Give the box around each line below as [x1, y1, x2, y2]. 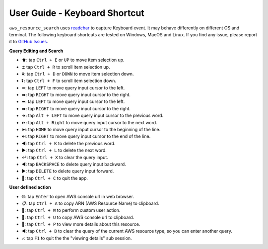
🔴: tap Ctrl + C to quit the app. [21, 175, 88, 181]
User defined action [9, 184, 51, 190]
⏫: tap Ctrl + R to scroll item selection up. [21, 64, 110, 70]
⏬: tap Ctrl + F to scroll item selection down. [21, 78, 117, 84]
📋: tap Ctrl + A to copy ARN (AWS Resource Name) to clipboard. [21, 200, 159, 206]
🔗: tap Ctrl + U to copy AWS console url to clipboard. [21, 214, 134, 220]
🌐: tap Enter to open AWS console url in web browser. [21, 193, 134, 199]
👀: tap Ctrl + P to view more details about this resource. [21, 221, 140, 227]
